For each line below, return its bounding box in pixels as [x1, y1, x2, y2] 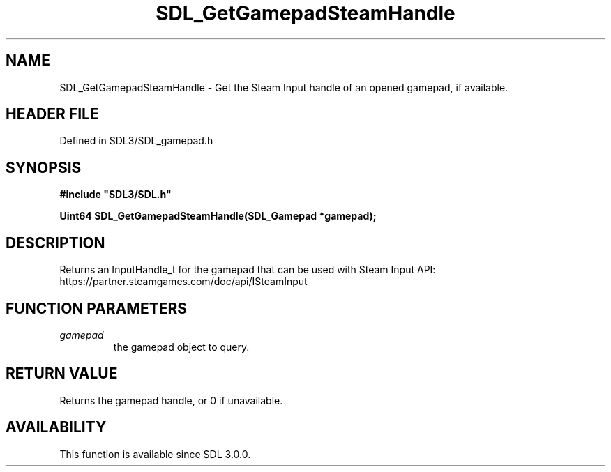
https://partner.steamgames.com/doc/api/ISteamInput [59, 275, 308, 288]
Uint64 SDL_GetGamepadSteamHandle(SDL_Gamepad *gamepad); [59, 210, 377, 222]
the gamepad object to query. [113, 340, 250, 353]
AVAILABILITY [6, 418, 107, 436]
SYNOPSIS [6, 158, 82, 176]
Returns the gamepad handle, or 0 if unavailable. [59, 394, 283, 406]
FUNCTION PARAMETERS [6, 299, 187, 317]
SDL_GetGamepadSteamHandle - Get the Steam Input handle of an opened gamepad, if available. [59, 81, 508, 93]
